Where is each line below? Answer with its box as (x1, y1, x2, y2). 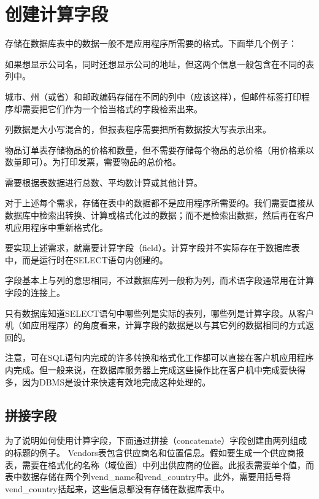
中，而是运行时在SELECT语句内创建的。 (5, 253, 168, 266)
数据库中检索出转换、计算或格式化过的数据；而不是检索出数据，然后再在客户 (5, 209, 314, 222)
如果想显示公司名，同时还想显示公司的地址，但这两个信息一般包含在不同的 (5, 57, 306, 70)
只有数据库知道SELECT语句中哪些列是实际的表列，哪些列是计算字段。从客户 (5, 306, 314, 319)
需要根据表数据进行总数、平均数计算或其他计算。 (5, 176, 202, 188)
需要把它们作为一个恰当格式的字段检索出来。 (21, 102, 202, 115)
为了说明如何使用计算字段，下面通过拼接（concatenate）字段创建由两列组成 (5, 434, 307, 447)
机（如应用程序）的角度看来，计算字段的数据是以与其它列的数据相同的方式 (5, 319, 306, 331)
